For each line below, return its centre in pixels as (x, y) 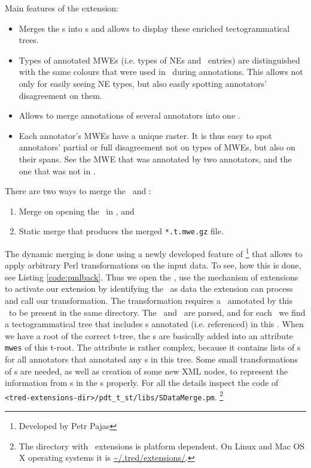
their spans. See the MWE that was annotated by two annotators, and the (155, 158)
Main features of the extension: (62, 8)
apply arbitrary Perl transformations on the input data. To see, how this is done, (153, 265)
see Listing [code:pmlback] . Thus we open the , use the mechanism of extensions (152, 277)
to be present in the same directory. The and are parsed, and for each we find (157, 312)
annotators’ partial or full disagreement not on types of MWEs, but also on (157, 147)
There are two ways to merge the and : (78, 191)
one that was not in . (57, 170)
